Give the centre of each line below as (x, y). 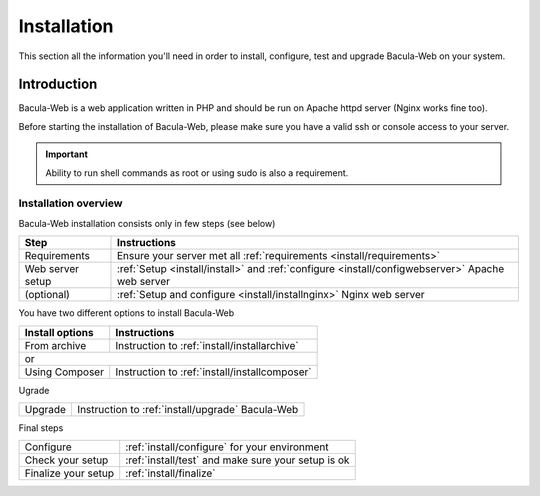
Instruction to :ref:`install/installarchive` (207, 345)
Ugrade (34, 390)
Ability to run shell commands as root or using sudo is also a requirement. (197, 172)
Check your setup (66, 460)
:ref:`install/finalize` (170, 473)
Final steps (41, 427)
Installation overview (70, 203)
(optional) (47, 295)
